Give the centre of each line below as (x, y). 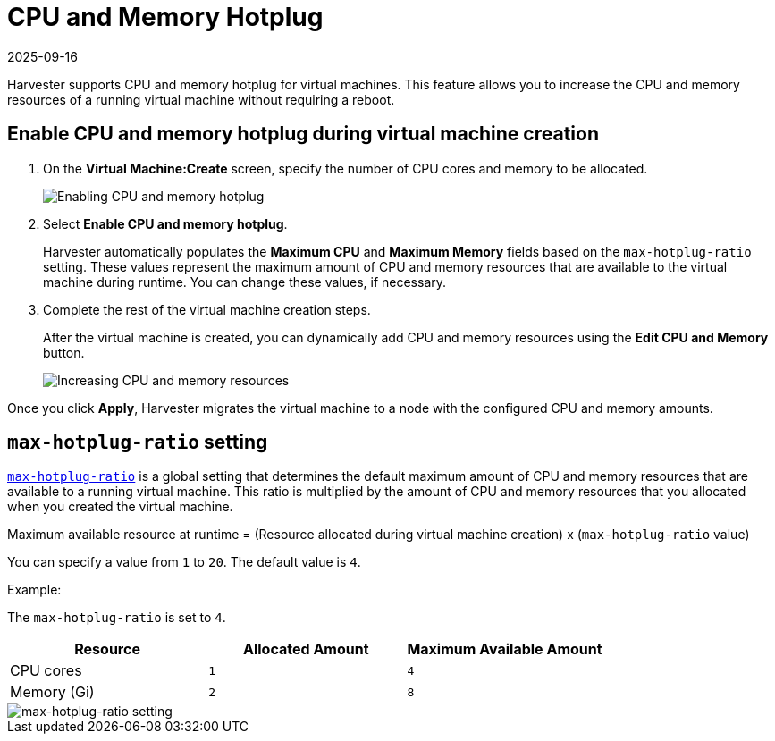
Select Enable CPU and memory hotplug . (165, 223)
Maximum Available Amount (505, 649)
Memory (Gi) (52, 692)
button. (64, 352)
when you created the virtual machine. (120, 507)
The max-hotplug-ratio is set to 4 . (117, 618)
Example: (34, 590)
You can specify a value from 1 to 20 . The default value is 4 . (184, 562)
